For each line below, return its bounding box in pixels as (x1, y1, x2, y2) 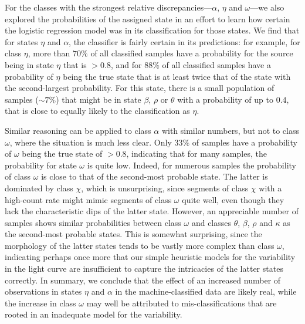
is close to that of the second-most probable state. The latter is (41, 170, 268, 183)
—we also (250, 1, 284, 13)
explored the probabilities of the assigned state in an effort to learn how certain (5, 12, 290, 25)
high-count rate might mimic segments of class (5, 193, 172, 205)
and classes (191, 216, 232, 228)
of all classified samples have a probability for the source (90, 47, 293, 59)
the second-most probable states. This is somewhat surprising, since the (5, 228, 262, 240)
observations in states (5, 285, 82, 298)
